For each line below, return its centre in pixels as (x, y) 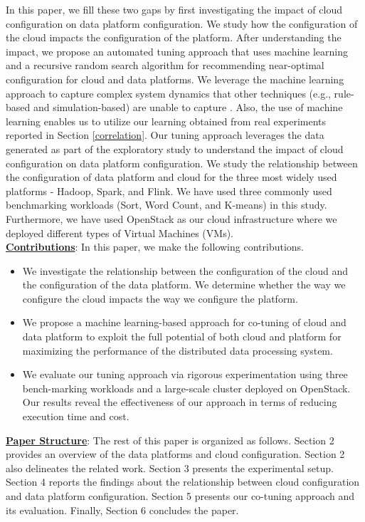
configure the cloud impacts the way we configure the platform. (160, 298)
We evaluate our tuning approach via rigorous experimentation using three (185, 374)
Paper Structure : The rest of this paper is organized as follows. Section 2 (170, 440)
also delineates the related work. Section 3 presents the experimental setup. (170, 468)
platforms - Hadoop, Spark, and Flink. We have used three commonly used (169, 190)
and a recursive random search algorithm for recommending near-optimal (165, 65)
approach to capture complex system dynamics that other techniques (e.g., (168, 93)
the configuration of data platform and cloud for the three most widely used (171, 177)
